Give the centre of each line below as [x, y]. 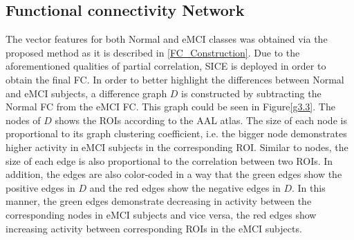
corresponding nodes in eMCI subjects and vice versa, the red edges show [161, 214]
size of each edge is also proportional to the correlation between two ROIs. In [169, 160]
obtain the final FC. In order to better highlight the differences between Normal [175, 79]
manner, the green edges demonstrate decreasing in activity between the [159, 201]
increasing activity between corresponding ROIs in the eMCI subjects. [154, 228]
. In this [309, 187]
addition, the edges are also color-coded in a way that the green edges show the [174, 174]
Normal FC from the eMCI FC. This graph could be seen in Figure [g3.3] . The [170, 107]
